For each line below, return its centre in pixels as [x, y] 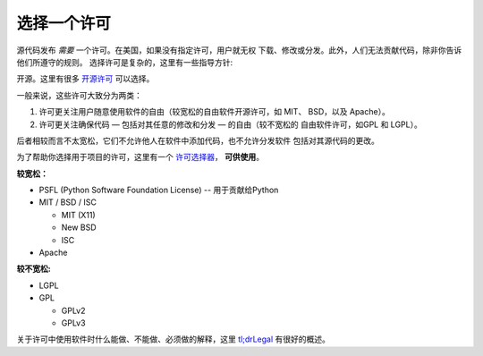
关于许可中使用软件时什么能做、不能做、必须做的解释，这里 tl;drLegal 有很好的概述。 [174, 339]
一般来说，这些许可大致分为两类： [79, 95]
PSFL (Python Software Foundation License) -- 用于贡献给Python [159, 190]
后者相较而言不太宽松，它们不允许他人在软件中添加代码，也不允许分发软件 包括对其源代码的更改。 [198, 140]
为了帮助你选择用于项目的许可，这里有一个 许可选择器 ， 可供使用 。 [140, 157]
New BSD [79, 227]
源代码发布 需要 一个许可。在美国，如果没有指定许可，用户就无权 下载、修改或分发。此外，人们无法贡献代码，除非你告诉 [239, 50]
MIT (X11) [78, 215]
